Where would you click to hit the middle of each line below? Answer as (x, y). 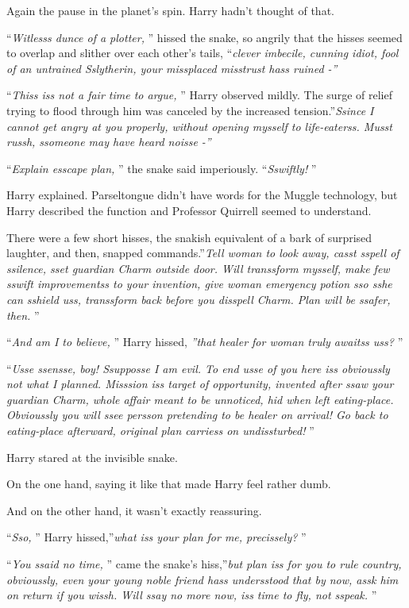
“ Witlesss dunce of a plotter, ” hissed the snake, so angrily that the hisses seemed (204, 37)
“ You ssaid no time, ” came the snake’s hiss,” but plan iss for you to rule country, (204, 564)
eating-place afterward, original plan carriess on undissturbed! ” (160, 431)
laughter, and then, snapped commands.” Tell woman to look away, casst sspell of (203, 253)
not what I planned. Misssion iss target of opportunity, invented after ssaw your (200, 384)
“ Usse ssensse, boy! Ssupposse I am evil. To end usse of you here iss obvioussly (198, 368)
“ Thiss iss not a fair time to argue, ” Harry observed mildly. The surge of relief (199, 95)
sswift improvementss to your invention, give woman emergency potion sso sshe (199, 284)
